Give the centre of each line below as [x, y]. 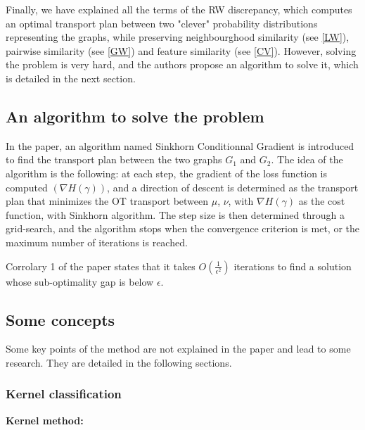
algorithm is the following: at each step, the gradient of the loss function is [167, 173]
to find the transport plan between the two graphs [114, 159]
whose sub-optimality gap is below [80, 281]
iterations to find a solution [293, 266]
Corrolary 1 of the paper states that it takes [101, 266]
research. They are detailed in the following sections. [119, 362]
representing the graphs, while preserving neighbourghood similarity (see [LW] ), [178, 37]
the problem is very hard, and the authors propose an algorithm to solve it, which [182, 64]
